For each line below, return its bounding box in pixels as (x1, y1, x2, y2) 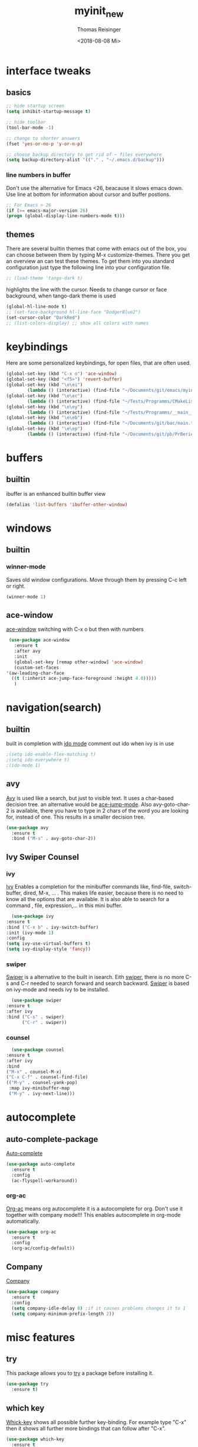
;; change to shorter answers (6, 135, 81, 141)
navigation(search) (6, 701, 102, 715)
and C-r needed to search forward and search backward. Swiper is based (10, 980, 190, 987)
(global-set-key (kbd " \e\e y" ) (6, 404, 83, 410)
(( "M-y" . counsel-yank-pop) (6, 1080, 78, 1086)
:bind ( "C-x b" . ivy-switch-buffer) (6, 924, 99, 930)
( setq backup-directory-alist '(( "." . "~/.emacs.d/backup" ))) (6, 157, 165, 163)
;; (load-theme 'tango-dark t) (6, 276, 83, 281)
